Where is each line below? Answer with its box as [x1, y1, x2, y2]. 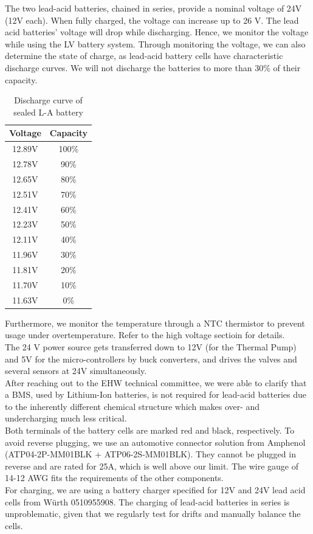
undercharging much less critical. [5, 412, 127, 425]
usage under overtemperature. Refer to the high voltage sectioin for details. [5, 328, 285, 341]
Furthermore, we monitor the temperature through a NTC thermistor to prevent [5, 316, 305, 329]
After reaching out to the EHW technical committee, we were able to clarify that [5, 376, 307, 389]
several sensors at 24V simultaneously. [5, 364, 147, 377]
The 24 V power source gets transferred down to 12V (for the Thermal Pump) [5, 340, 297, 353]
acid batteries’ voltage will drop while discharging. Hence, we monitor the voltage [5, 26, 309, 38]
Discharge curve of [14, 94, 83, 106]
